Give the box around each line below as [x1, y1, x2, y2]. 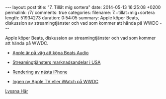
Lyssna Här [5, 88, 28, 94]
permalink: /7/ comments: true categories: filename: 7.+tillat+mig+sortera [5, 9, 155, 15]
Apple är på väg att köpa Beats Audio [12, 50, 89, 55]
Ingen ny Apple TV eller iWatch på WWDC [12, 79, 98, 84]
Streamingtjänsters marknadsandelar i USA [12, 59, 101, 65]
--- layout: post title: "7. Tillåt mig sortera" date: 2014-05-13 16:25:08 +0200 [5, 4, 161, 10]
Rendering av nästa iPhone [12, 69, 68, 75]
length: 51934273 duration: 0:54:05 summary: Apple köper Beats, [5, 15, 139, 21]
